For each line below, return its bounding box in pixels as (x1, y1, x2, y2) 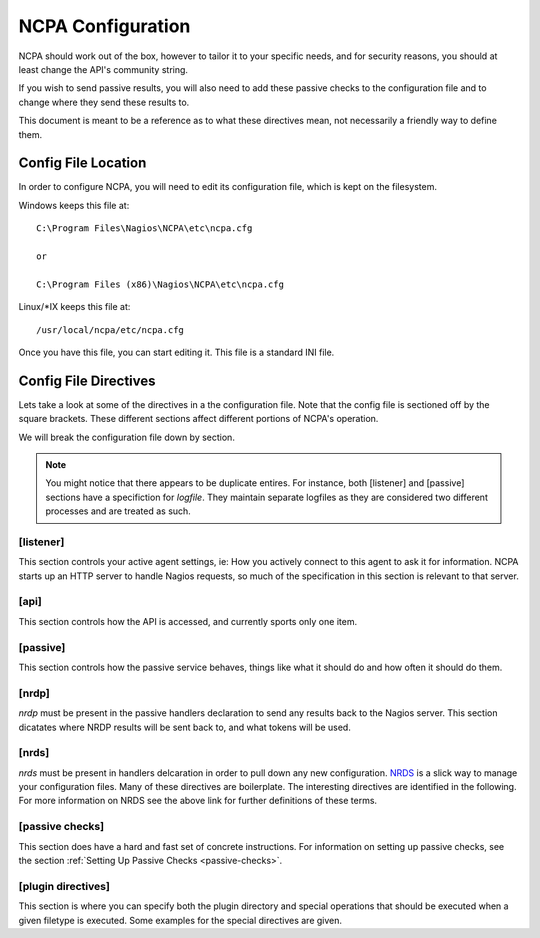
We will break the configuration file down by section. (18, 431, 235, 443)
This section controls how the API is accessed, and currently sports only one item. (18, 615, 358, 627)
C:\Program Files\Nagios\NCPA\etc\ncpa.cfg (36, 223, 253, 234)
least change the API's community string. (18, 63, 189, 75)
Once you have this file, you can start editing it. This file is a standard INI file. (18, 346, 335, 358)
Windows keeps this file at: (18, 199, 130, 211)
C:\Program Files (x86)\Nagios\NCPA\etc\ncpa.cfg (36, 278, 285, 290)
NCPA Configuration (18, 15, 191, 37)
